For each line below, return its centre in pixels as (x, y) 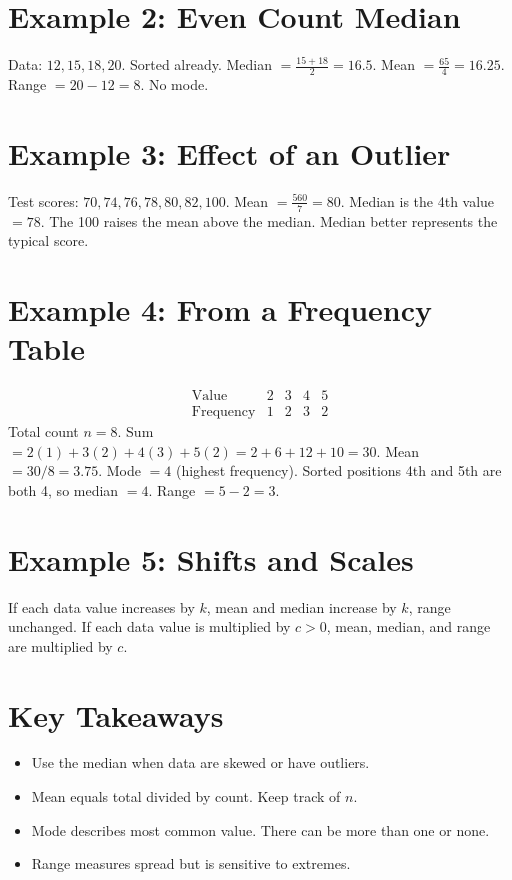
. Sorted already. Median (197, 64)
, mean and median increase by (301, 606)
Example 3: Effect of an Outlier (229, 152)
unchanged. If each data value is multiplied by (149, 626)
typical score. (48, 240)
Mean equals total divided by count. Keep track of (186, 796)
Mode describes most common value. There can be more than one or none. (260, 829)
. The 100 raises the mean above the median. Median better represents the (269, 220)
